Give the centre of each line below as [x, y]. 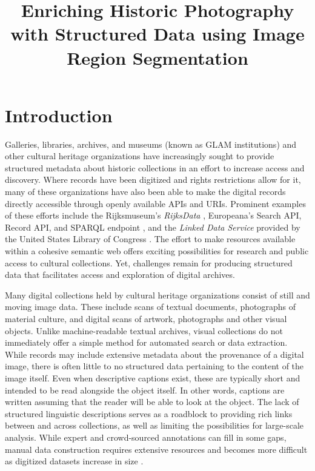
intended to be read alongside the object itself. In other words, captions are [145, 390]
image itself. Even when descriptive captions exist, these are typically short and [153, 377]
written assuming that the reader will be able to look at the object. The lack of [152, 402]
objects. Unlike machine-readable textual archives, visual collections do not [144, 330]
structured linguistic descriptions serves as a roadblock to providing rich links [149, 413]
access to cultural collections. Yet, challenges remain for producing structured [149, 262]
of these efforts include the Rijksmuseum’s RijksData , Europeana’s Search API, [153, 215]
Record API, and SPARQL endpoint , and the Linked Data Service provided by [153, 227]
